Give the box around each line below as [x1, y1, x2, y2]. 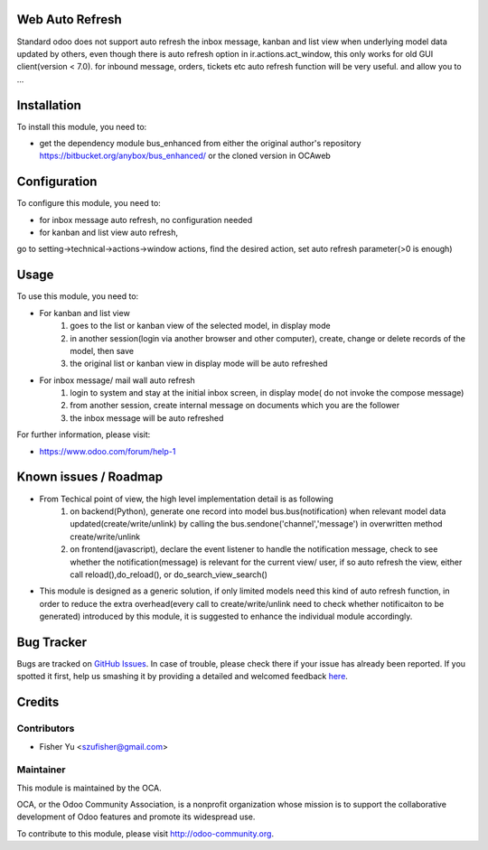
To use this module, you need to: [16, 291, 139, 302]
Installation [16, 98, 81, 113]
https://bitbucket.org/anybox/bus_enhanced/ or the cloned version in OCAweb [39, 150, 332, 162]
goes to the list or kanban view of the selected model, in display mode [70, 321, 331, 332]
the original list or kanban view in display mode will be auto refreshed [70, 358, 328, 369]
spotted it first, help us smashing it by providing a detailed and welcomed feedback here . [16, 671, 348, 682]
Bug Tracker [16, 634, 88, 649]
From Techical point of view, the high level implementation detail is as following [39, 493, 333, 504]
